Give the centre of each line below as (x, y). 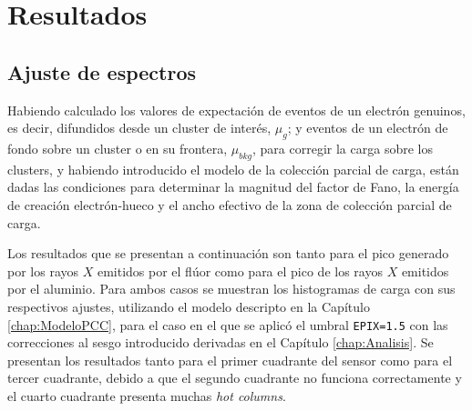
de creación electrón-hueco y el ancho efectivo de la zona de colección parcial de (230, 204)
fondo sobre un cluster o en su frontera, (118, 148)
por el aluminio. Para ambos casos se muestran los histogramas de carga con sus (231, 289)
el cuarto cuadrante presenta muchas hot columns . (147, 395)
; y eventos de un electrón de (368, 128)
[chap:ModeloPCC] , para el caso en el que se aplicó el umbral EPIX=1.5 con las (228, 324)
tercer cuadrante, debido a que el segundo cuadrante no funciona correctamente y (235, 378)
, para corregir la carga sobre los (343, 148)
